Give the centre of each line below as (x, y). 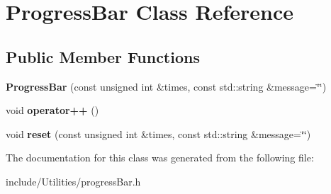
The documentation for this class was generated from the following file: (160, 158)
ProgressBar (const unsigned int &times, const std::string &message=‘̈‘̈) (166, 86)
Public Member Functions (103, 56)
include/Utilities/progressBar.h (73, 181)
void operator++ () (52, 110)
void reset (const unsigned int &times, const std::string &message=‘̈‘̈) (158, 133)
